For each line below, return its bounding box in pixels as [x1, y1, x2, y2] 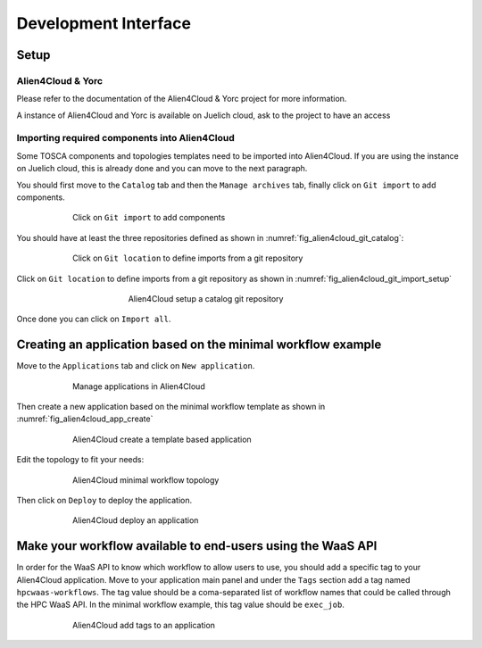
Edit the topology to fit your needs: [16, 454, 145, 465]
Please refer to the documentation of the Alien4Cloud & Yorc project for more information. [16, 94, 347, 104]
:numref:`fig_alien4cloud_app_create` [16, 413, 154, 424]
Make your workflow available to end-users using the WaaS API [16, 538, 378, 553]
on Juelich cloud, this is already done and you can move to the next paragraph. [16, 163, 308, 174]
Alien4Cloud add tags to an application [72, 619, 216, 630]
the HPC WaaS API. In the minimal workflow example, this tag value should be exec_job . [16, 599, 345, 611]
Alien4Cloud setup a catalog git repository [128, 293, 284, 303]
